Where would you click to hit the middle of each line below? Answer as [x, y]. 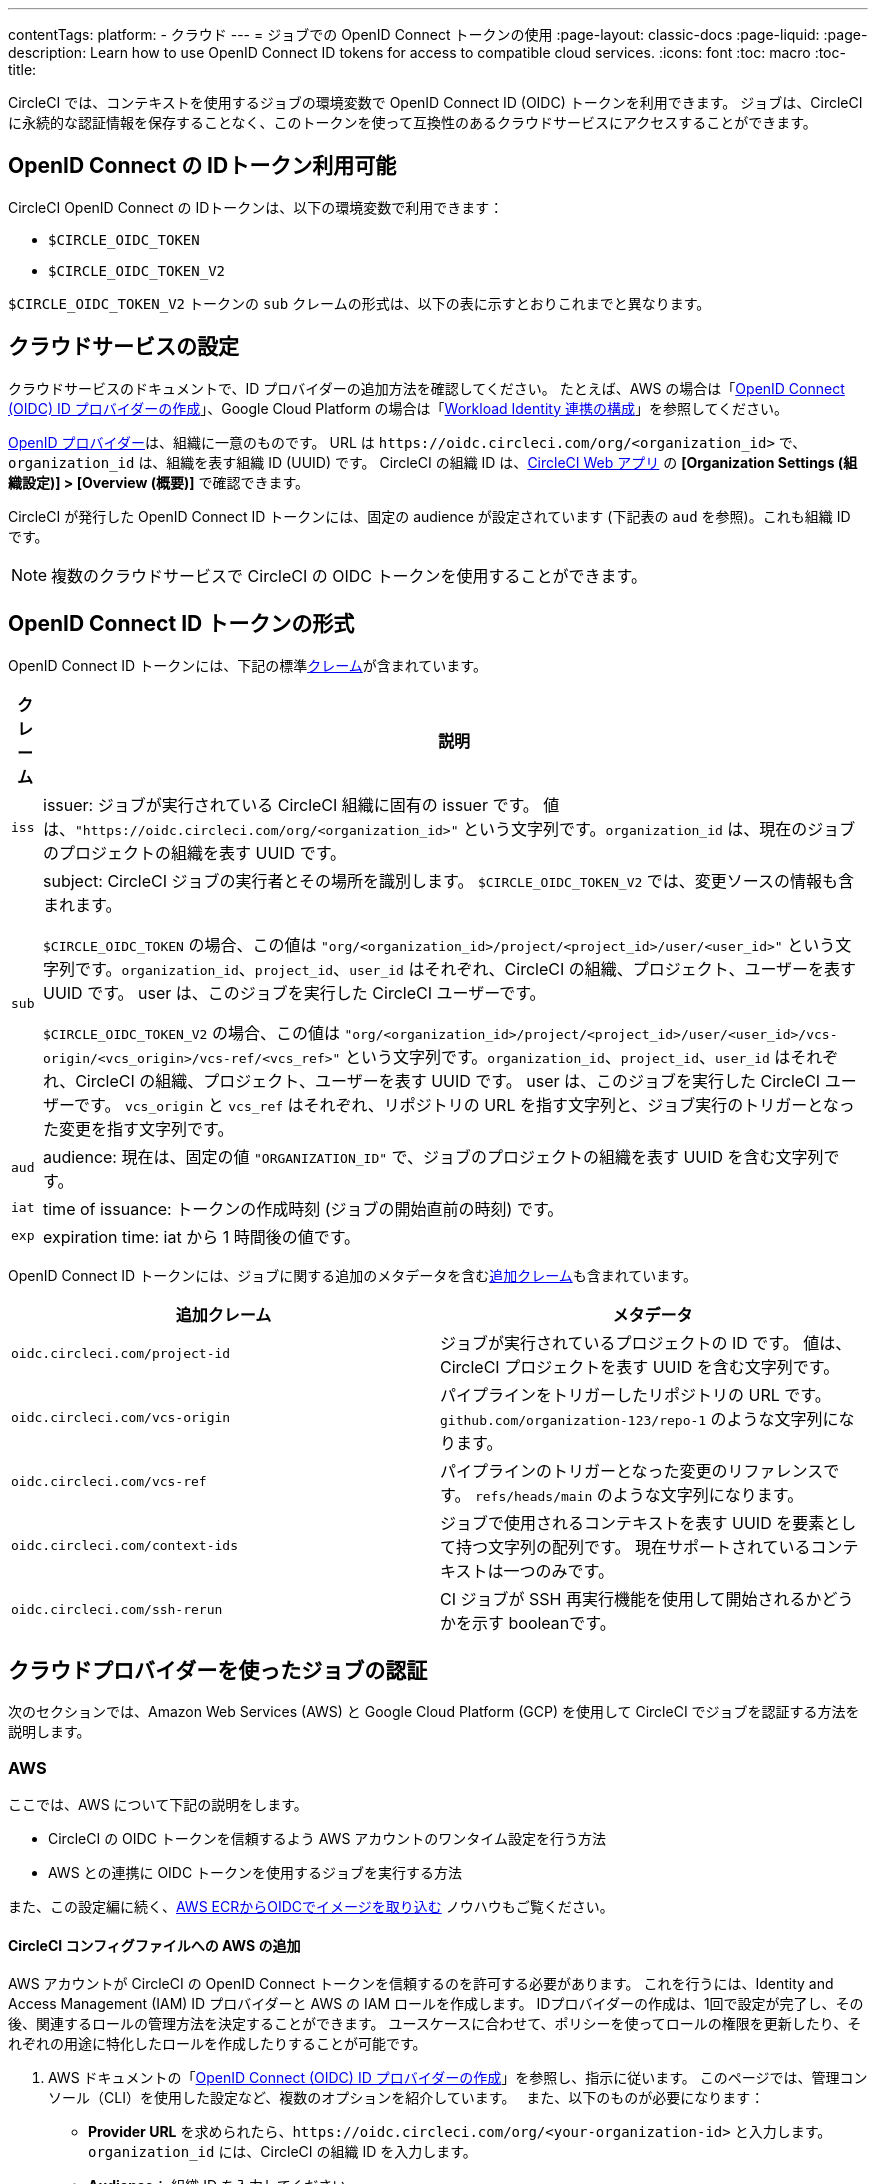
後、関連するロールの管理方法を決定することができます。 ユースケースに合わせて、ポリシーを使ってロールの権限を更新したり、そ [435, 2024]
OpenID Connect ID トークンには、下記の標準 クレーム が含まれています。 [247, 665]
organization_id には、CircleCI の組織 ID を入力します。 [282, 2152]
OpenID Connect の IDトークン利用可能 [202, 166]
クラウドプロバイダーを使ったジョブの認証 [218, 1670]
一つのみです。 [558, 1570]
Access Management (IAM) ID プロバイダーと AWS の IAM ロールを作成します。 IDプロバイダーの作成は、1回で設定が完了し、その [436, 2004]
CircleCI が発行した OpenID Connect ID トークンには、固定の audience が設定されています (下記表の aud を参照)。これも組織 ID [429, 516]
